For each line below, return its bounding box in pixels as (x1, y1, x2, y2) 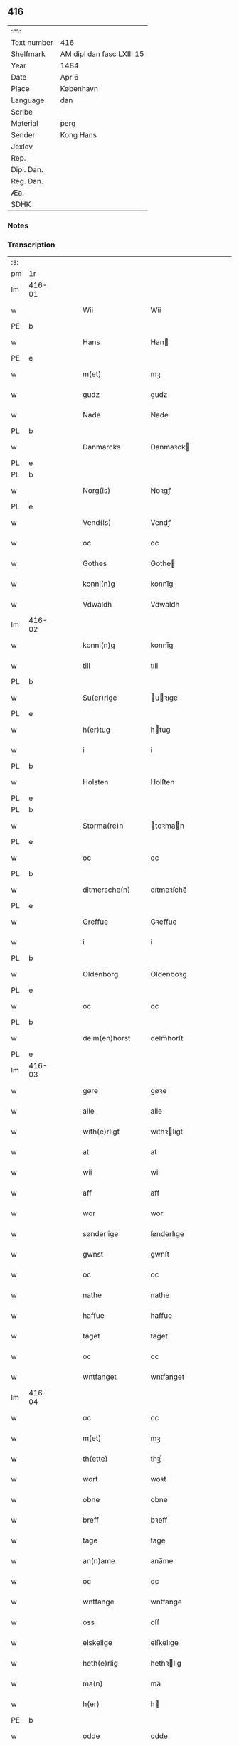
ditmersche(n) (83, 885, 130, 895)
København (60, 83, 98, 93)
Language (11, 95, 45, 105)
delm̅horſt (150, 1033, 184, 1043)
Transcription (7, 240, 55, 250)
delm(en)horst (83, 1033, 131, 1043)
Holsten (83, 777, 109, 787)
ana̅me (150, 1556, 174, 1566)
